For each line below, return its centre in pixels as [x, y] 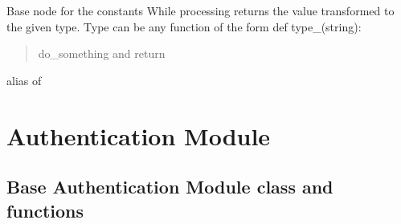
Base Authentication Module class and [170, 187]
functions [45, 210]
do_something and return [102, 53]
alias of [24, 80]
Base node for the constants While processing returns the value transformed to [200, 10]
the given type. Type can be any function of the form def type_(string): [184, 26]
